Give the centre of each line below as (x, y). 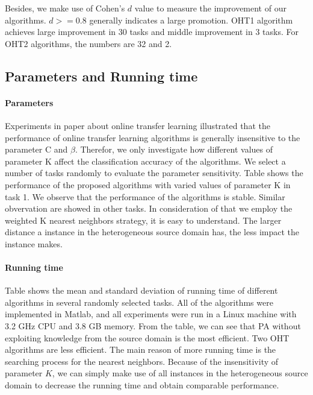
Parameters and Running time (101, 76)
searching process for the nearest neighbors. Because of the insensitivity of (142, 361)
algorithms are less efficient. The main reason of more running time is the (141, 349)
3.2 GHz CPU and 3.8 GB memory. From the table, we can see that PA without (153, 326)
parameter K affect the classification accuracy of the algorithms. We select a (145, 161)
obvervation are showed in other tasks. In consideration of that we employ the (149, 208)
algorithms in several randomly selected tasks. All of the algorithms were (139, 302)
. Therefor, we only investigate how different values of (174, 149)
